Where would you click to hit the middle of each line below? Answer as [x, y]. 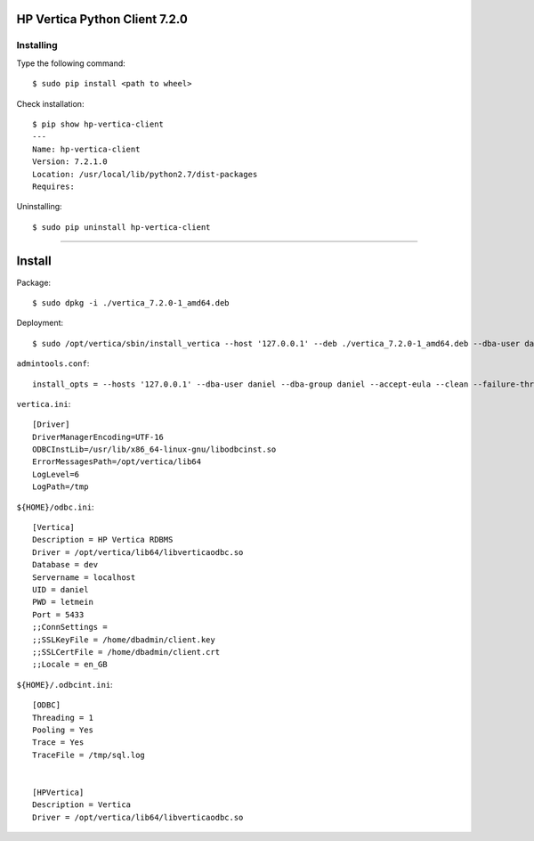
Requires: [53, 186]
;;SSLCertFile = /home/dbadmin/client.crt [126, 652]
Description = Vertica [82, 805]
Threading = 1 [63, 718]
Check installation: [50, 103]
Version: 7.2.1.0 [70, 162]
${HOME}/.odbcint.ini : [65, 684]
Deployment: [40, 323]
